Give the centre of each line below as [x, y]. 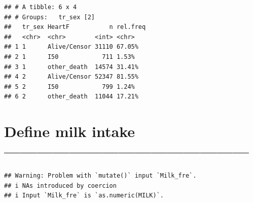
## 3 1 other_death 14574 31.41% [71, 67]
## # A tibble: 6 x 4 [41, 7]
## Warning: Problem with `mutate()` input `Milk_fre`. [100, 176]
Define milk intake [70, 131]
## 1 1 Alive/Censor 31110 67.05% [71, 47]
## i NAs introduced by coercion [60, 185]
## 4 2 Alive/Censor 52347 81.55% [71, 77]
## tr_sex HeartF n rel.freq [75, 27]
